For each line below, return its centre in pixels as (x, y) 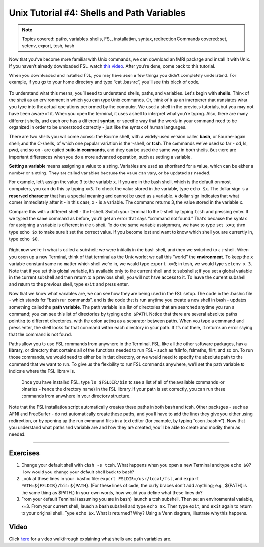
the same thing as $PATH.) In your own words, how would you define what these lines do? (112, 492)
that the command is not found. (41, 335)
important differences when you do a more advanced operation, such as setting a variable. (100, 157)
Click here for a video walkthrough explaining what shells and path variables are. (90, 539)
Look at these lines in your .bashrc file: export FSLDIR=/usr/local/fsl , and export (110, 478)
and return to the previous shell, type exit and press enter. (69, 284)
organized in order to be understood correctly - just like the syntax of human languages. (98, 127)
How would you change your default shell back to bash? (78, 472)
